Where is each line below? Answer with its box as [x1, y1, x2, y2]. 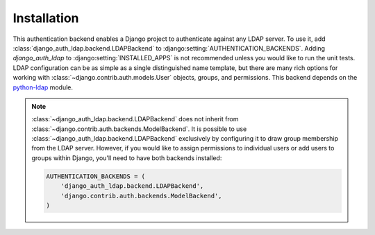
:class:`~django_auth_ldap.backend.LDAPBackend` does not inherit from [31, 115, 239, 123]
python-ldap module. [12, 83, 73, 92]
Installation [12, 10, 79, 26]
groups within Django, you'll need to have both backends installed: [31, 153, 222, 162]
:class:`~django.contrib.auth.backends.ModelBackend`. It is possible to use [31, 125, 247, 133]
